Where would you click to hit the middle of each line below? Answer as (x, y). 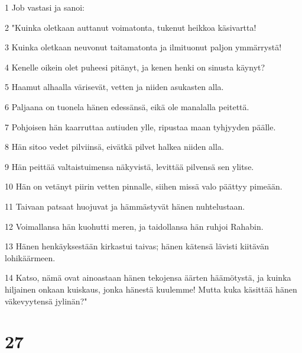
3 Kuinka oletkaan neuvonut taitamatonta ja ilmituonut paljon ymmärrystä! (143, 47)
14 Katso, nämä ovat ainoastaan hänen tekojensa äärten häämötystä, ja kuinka (148, 277)
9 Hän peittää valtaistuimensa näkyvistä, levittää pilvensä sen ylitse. (129, 166)
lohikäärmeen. (30, 257)
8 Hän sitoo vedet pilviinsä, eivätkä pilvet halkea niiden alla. (114, 147)
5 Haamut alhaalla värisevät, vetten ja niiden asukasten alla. (114, 87)
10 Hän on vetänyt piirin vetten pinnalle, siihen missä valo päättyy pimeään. (144, 186)
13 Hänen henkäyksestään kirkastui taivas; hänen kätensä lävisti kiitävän (137, 246)
